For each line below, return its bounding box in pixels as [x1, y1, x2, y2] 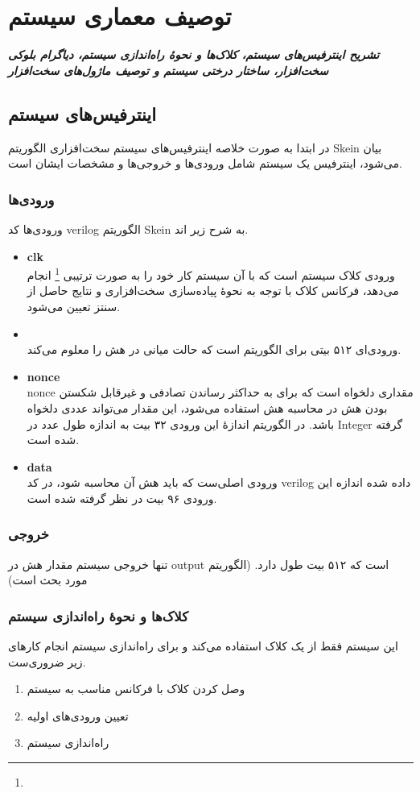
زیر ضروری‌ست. [8, 653, 86, 670]
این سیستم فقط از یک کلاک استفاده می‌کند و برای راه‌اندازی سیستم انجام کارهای [8, 637, 398, 654]
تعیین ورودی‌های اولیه [27, 707, 129, 724]
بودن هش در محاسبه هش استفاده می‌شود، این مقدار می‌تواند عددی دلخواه [27, 399, 388, 416]
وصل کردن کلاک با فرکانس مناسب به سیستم [27, 680, 245, 697]
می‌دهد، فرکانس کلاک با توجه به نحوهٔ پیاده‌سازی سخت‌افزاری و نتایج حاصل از [27, 282, 399, 299]
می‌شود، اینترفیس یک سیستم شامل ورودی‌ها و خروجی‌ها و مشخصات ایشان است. [8, 155, 402, 172]
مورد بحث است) [8, 571, 88, 588]
